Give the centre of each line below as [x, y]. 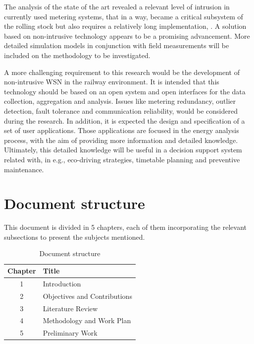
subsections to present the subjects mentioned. [75, 237]
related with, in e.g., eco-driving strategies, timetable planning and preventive [122, 159]
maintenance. [24, 169]
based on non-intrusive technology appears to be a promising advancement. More [127, 35]
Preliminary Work [70, 333]
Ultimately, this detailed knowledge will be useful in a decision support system [123, 150]
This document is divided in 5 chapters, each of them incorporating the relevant [125, 227]
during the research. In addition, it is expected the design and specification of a [125, 120]
